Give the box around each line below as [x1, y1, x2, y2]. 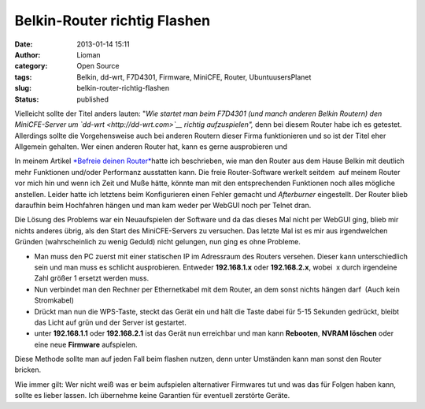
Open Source [76, 61, 120, 71]
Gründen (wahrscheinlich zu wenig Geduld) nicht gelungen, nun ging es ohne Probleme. [14, 237, 301, 247]
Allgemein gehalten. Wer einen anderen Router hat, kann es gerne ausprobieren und [14, 142, 287, 151]
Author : [14, 50, 41, 59]
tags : [14, 72, 32, 82]
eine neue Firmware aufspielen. [34, 340, 138, 349]
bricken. [14, 365, 42, 374]
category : [14, 61, 48, 71]
